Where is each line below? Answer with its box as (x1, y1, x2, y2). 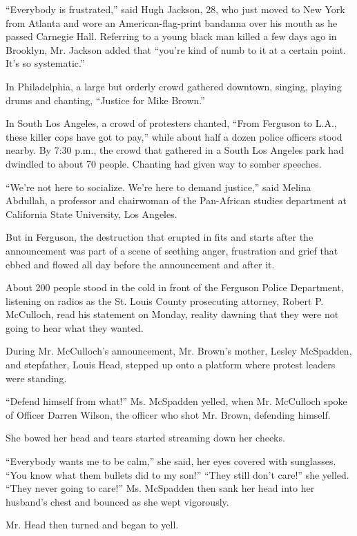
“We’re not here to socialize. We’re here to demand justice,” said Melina (6, 179, 311, 194)
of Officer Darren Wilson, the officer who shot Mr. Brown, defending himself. (6, 407, 331, 421)
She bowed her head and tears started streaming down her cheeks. (6, 430, 285, 445)
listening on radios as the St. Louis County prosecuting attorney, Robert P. (6, 293, 324, 308)
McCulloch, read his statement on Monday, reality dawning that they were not (6, 307, 339, 321)
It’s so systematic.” (6, 56, 85, 70)
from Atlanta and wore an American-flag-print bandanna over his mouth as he (6, 15, 338, 30)
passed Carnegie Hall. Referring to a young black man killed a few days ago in (6, 29, 337, 43)
